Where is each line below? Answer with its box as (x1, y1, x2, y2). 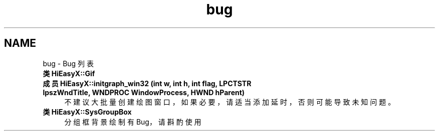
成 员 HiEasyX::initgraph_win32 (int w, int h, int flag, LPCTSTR (43, 79, 252, 88)
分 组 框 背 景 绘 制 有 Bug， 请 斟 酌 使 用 (64, 117, 201, 126)
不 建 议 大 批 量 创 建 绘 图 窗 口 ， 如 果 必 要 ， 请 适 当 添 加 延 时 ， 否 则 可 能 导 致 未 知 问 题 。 (64, 97, 395, 106)
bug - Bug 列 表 (43, 59, 94, 68)
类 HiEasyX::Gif (43, 69, 95, 78)
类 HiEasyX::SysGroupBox (43, 107, 132, 116)
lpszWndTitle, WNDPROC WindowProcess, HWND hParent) (43, 88, 245, 97)
